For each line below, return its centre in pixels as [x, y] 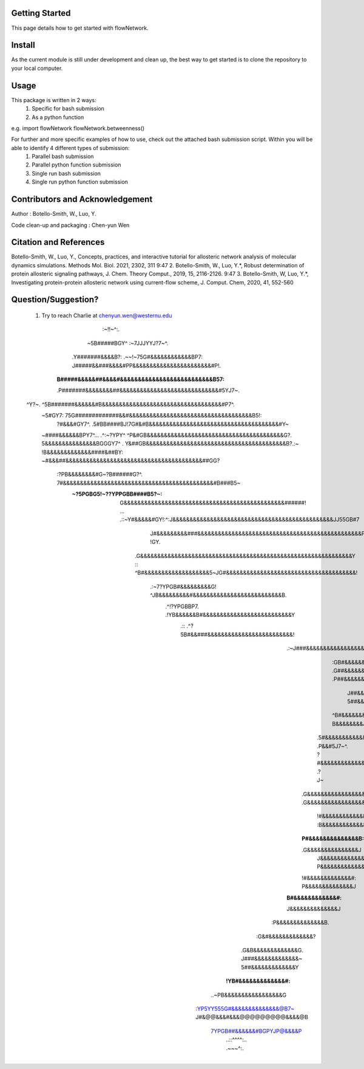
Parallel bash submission [63, 156]
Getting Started [41, 13]
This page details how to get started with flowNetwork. [80, 28]
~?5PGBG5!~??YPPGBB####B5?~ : [117, 494]
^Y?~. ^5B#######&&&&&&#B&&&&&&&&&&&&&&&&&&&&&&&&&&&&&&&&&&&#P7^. [130, 404]
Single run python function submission [80, 182]
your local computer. [37, 68]
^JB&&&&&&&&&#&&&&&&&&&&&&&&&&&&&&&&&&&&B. [219, 595]
